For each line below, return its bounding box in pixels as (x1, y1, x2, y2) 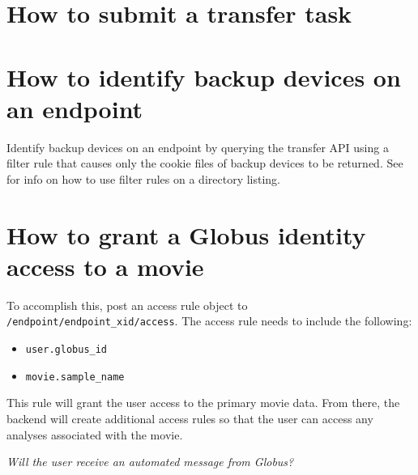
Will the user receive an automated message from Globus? (6, 453, 294, 470)
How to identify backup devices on (6, 60, 401, 93)
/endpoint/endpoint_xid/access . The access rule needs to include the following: (6, 312, 412, 329)
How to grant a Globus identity (6, 218, 366, 251)
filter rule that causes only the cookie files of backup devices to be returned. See (6, 155, 403, 172)
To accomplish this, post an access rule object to (6, 296, 248, 313)
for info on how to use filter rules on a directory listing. (6, 170, 281, 187)
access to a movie (6, 249, 204, 282)
